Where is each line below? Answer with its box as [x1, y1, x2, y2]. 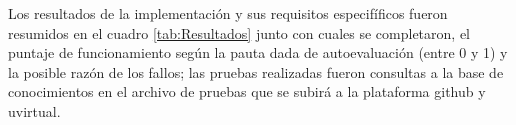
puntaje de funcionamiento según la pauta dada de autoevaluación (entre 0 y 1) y [8, 42, 508, 63]
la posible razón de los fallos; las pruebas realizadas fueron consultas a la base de [8, 61, 504, 82]
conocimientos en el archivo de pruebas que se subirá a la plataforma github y [8, 81, 486, 102]
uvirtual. [8, 100, 61, 121]
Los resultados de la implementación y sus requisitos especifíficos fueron [8, 3, 448, 23]
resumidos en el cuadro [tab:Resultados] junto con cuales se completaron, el [8, 22, 470, 43]
